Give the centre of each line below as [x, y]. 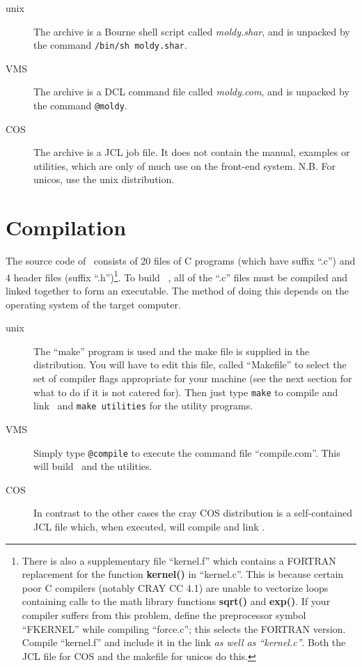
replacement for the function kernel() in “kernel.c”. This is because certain [183, 574]
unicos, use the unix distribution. [104, 179]
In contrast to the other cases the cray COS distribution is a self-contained [193, 513]
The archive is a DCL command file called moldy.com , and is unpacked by [191, 92]
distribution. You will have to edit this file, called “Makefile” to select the [190, 364]
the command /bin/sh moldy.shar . [110, 45]
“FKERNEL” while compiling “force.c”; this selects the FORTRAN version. [184, 628]
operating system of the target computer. [93, 304]
